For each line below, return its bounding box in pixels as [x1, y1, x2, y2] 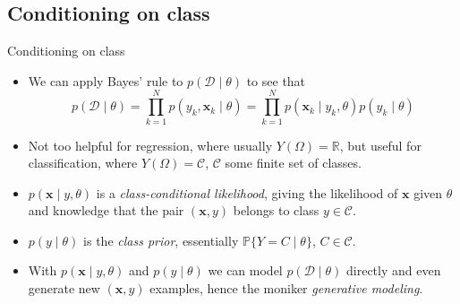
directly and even [346, 261, 441, 280]
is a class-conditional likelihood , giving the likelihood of [96, 183, 398, 202]
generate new [28, 279, 100, 298]
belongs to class [233, 201, 319, 220]
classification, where [28, 153, 138, 172]
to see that [246, 71, 306, 90]
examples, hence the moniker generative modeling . [149, 279, 423, 298]
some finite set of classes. [225, 153, 362, 172]
